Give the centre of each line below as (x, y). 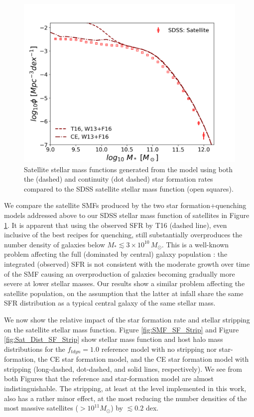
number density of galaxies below (55, 244)
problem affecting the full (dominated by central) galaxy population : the (116, 254)
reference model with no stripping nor (159, 349)
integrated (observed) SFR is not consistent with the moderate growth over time (127, 263)
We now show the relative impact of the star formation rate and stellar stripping (127, 319)
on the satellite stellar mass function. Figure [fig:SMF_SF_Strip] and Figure (122, 329)
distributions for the (35, 349)
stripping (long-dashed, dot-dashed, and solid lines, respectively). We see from (123, 368)
